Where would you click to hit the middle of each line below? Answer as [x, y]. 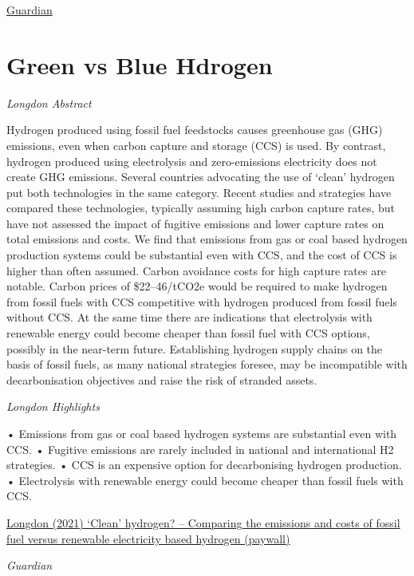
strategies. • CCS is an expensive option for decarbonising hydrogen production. [204, 465]
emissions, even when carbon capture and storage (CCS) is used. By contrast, [196, 145]
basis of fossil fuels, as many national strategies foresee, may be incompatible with [207, 364]
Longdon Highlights [53, 406]
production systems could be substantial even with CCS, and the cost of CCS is [202, 255]
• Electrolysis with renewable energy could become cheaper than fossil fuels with [205, 480]
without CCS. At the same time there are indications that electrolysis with [189, 317]
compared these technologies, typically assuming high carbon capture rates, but [201, 208]
